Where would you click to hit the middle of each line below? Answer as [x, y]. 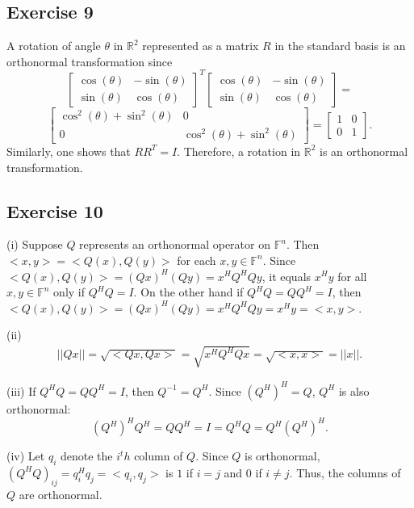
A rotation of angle [54, 46]
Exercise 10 [55, 210]
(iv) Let [26, 456]
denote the [87, 456]
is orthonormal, [282, 456]
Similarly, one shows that [69, 151]
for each [197, 260]
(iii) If [21, 390]
